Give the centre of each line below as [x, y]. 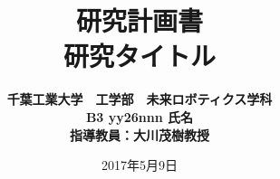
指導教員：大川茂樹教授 [140, 134]
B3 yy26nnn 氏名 [140, 116]
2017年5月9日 [140, 165]
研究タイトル [139, 56]
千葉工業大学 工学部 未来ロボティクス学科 [140, 99]
